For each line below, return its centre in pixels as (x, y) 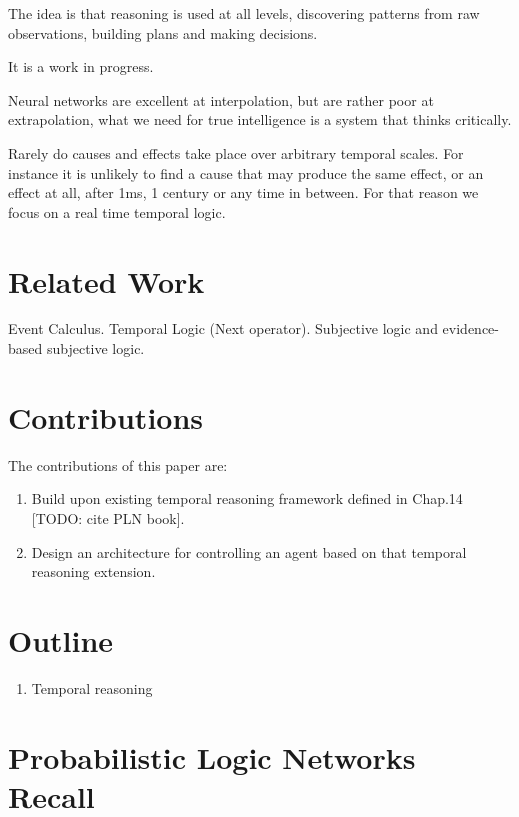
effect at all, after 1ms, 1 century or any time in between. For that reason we (243, 192)
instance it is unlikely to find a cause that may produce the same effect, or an (246, 172)
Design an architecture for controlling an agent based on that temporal (249, 551)
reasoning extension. (93, 571)
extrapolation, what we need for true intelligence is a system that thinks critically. (260, 119)
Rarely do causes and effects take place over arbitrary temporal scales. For (236, 152)
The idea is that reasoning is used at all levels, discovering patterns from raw (244, 13)
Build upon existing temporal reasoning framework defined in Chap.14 (247, 498)
